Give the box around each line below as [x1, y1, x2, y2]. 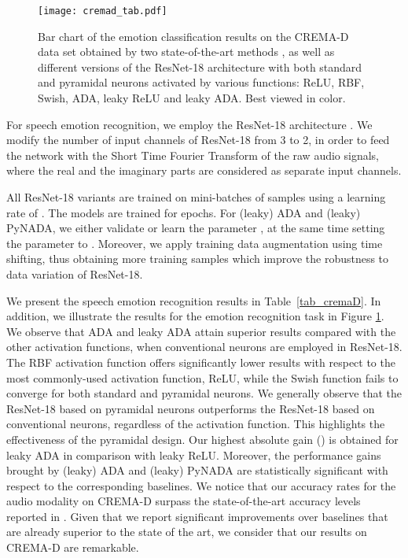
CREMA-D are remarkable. [6, 539, 139, 556]
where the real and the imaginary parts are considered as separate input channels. [6, 162, 402, 179]
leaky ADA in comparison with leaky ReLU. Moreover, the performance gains [6, 446, 381, 463]
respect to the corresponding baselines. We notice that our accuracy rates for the [6, 477, 396, 493]
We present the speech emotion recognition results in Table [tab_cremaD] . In [6, 292, 381, 309]
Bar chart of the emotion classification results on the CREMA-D [38, 28, 349, 44]
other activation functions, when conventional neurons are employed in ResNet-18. [6, 338, 402, 355]
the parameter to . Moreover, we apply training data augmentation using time [6, 235, 383, 251]
